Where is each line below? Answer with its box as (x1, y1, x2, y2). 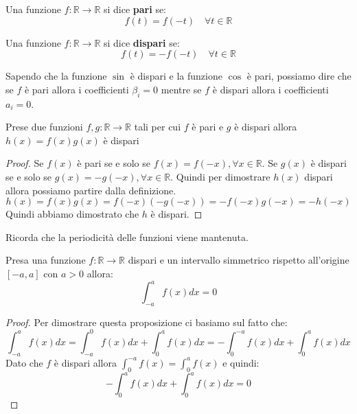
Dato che (5, 355, 43, 369)
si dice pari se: (103, 2, 167, 16)
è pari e (192, 119, 224, 134)
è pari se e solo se (77, 156, 151, 170)
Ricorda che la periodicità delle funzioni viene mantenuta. (5, 229, 249, 244)
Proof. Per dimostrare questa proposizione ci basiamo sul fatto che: (5, 314, 288, 329)
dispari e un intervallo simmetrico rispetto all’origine (128, 253, 349, 267)
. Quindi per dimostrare (170, 169, 270, 183)
